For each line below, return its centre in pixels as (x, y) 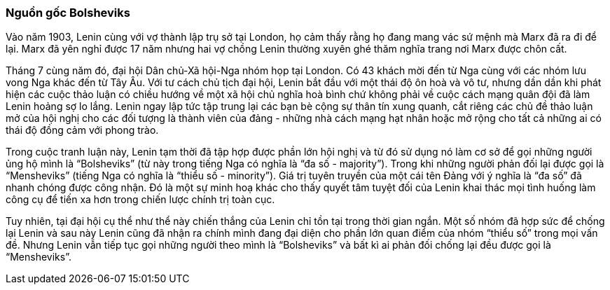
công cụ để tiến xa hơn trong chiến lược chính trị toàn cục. (140, 200)
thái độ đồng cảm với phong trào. (82, 130)
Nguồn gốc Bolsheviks (68, 13)
